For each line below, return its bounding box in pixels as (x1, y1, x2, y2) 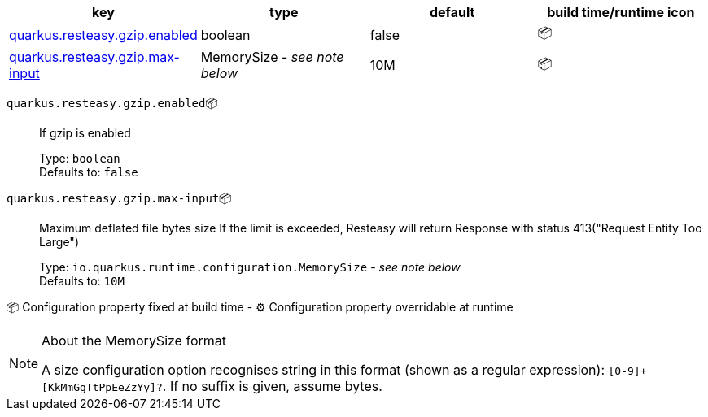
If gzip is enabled (39, 126, 131, 140)
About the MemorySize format (42, 332, 226, 349)
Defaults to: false (39, 165, 138, 179)
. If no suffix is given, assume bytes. (162, 378, 382, 394)
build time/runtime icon (547, 4, 695, 20)
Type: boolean (39, 151, 120, 165)
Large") (39, 235, 79, 249)
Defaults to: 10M (39, 274, 125, 288)
